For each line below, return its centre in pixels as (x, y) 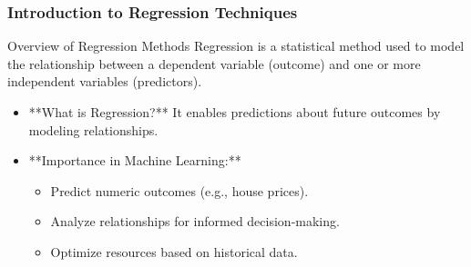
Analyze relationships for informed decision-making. (195, 221)
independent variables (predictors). (105, 81)
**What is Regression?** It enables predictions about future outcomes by (235, 112)
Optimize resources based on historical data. (174, 251)
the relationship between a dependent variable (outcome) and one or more (214, 63)
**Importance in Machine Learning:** (135, 160)
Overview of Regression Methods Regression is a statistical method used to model (236, 46)
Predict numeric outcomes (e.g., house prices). (179, 190)
